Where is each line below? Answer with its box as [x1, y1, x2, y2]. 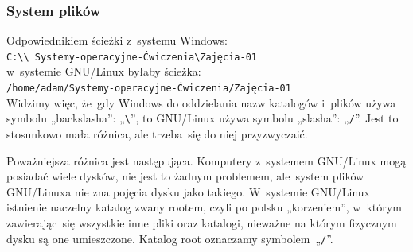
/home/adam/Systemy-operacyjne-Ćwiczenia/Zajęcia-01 [6, 83, 291, 95]
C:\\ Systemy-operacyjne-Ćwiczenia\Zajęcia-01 [6, 51, 257, 63]
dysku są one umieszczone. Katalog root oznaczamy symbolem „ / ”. [6, 230, 333, 246]
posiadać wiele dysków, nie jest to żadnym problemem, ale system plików [6, 168, 364, 184]
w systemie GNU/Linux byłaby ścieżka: [6, 63, 201, 79]
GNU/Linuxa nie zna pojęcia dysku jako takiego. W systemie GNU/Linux [6, 183, 371, 200]
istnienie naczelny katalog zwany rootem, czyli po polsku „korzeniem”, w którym [6, 199, 402, 215]
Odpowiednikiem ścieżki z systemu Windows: [6, 32, 228, 48]
